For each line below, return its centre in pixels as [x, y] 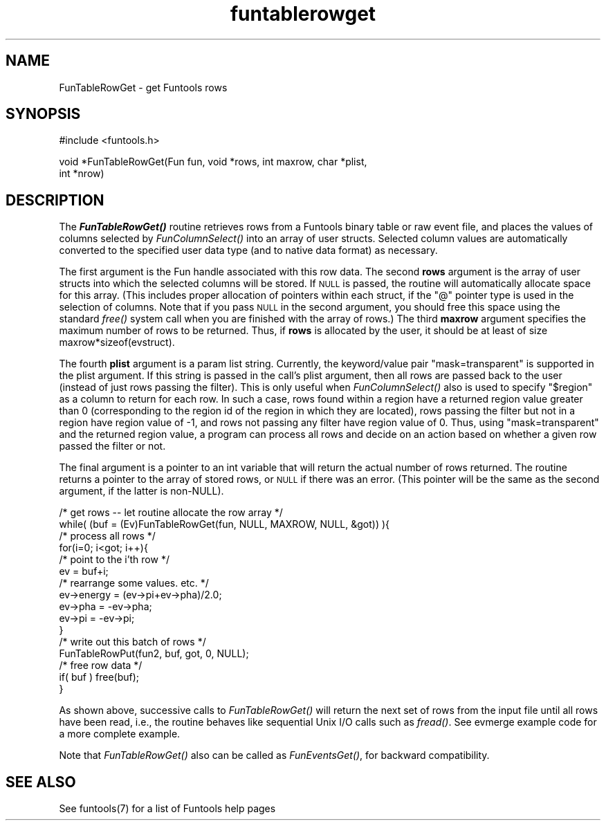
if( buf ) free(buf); [99, 677]
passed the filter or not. [112, 446]
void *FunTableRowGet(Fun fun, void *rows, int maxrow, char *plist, [213, 162]
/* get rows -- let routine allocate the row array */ [171, 513]
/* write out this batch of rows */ [132, 642]
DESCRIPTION [55, 200]
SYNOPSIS [43, 114]
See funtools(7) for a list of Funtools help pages [167, 809]
